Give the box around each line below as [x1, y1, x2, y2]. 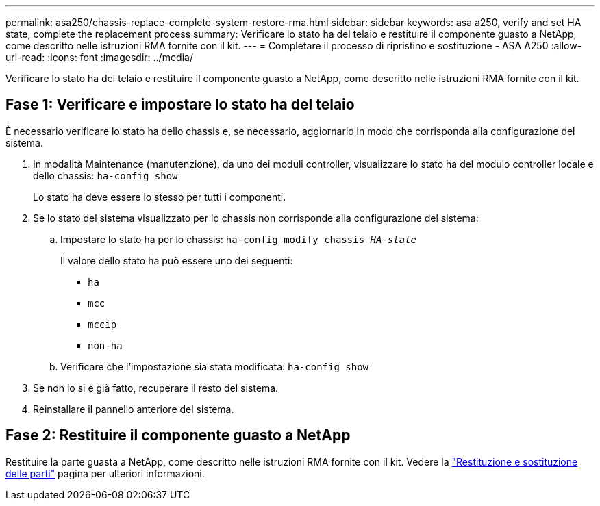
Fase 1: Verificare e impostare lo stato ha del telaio [5, 96, 355, 114]
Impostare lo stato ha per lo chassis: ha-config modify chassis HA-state [60, 233, 416, 245]
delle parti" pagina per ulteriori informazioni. [5, 467, 205, 479]
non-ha [88, 340, 123, 351]
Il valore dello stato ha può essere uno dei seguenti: [60, 254, 293, 266]
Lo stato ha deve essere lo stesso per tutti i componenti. [33, 190, 286, 203]
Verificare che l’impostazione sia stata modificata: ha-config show [60, 360, 369, 372]
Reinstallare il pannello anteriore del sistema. [33, 403, 234, 415]
